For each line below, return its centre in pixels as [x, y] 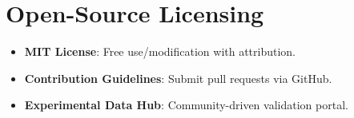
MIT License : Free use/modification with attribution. [160, 51]
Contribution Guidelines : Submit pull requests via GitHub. [178, 78]
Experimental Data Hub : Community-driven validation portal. [186, 105]
